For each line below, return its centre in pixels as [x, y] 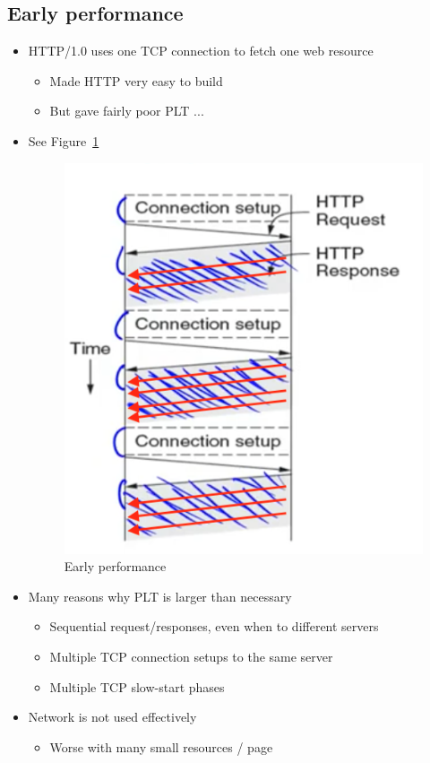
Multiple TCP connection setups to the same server [191, 657]
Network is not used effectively [112, 717]
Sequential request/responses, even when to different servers [214, 626]
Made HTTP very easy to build [136, 80]
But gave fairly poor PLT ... [127, 111]
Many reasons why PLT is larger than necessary [160, 596]
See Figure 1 [64, 140]
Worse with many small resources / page [161, 746]
